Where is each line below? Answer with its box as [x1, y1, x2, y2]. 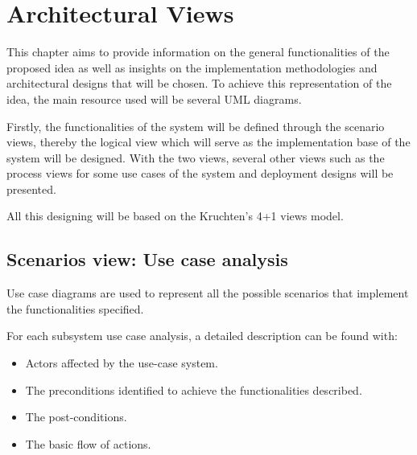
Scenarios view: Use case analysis [6, 247, 288, 272]
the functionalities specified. [6, 300, 144, 317]
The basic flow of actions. [25, 435, 151, 452]
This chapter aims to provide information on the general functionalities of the [6, 43, 390, 60]
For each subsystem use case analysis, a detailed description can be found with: [6, 327, 398, 344]
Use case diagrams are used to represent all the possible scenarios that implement [6, 285, 409, 301]
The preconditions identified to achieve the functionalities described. [25, 381, 362, 398]
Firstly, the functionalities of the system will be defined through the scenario [6, 117, 385, 134]
